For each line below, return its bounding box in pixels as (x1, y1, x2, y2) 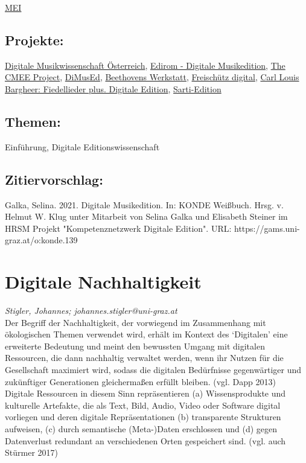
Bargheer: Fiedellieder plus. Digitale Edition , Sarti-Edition (5, 82, 222, 95)
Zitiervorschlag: (5, 170, 103, 188)
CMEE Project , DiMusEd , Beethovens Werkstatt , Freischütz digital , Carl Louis (5, 71, 299, 83)
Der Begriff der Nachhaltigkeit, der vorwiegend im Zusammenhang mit (5, 316, 266, 328)
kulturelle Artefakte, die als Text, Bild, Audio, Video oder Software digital (5, 398, 281, 411)
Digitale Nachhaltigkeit (5, 269, 202, 294)
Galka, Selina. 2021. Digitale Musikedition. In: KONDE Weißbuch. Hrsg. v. (5, 198, 284, 211)
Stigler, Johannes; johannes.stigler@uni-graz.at (5, 304, 177, 317)
